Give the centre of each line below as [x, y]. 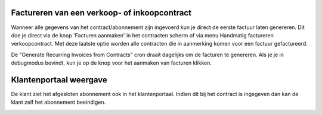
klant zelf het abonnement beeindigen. [58, 102]
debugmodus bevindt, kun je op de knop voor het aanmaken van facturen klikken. [111, 63]
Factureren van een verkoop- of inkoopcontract [101, 13]
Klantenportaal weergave [59, 80]
